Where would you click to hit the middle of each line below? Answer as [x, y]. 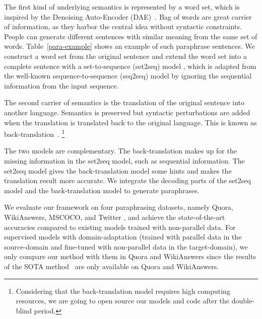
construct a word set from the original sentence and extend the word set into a [125, 56]
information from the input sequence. [61, 85]
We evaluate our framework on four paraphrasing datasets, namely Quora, [119, 207]
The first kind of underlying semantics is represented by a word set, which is [122, 7]
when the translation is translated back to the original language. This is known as [130, 122]
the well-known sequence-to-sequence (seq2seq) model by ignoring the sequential [128, 76]
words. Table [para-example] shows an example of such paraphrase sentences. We [129, 46]
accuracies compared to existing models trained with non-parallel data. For [120, 227]
